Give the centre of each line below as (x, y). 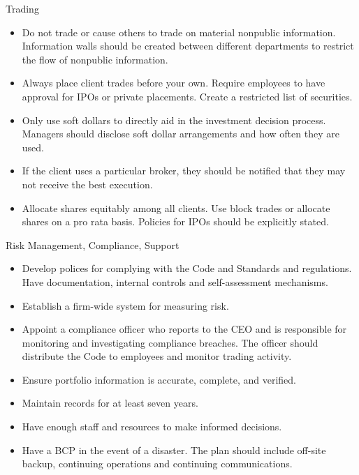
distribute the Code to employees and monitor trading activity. (157, 356)
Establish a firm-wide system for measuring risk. (125, 305)
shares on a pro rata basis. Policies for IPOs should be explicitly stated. (175, 221)
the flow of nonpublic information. (95, 59)
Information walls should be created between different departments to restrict (188, 46)
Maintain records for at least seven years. (110, 403)
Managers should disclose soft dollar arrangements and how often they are (181, 134)
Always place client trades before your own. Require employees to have (174, 83)
